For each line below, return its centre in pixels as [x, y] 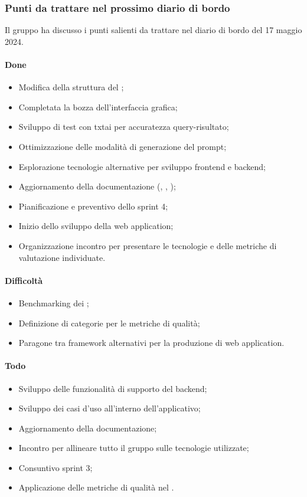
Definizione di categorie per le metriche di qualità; [109, 323]
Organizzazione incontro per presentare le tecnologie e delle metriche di [148, 245]
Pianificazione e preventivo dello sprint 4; [93, 206]
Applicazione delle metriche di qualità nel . [96, 487]
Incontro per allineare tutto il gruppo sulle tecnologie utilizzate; [134, 448]
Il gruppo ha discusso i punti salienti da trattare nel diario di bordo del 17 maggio [153, 30]
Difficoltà [24, 280]
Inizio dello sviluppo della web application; [96, 226]
